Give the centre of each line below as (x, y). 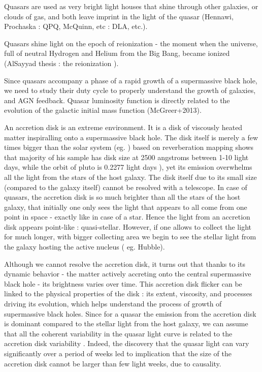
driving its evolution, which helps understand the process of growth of (113, 304)
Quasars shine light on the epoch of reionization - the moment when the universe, (131, 43)
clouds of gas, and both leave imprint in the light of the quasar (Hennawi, (119, 16)
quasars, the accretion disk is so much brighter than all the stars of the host (122, 197)
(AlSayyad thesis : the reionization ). (61, 63)
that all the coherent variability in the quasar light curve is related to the (118, 333)
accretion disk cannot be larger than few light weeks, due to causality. (113, 363)
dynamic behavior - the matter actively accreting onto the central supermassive (128, 274)
